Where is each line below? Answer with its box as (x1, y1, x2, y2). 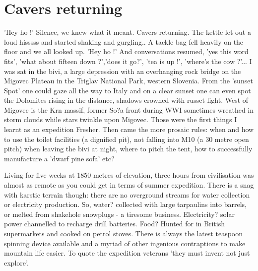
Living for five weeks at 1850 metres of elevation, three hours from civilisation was (4, 170, 254, 180)
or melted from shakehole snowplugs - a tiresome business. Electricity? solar (4, 208, 235, 219)
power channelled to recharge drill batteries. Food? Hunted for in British (4, 218, 225, 229)
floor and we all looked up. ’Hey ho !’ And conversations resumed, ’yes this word (4, 46, 249, 57)
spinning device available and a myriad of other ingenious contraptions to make (4, 238, 246, 248)
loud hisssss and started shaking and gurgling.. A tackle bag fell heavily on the (4, 36, 244, 47)
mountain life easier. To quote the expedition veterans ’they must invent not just (4, 248, 250, 258)
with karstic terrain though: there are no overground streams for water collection (4, 189, 250, 200)
